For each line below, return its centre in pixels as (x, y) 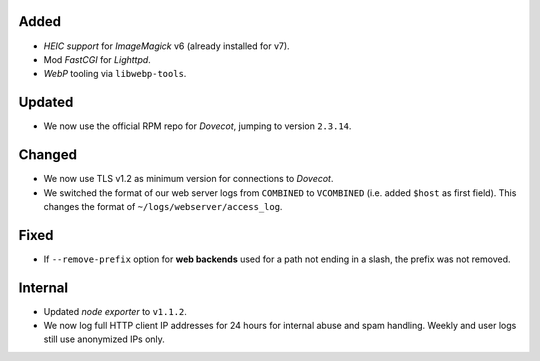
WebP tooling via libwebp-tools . (115, 74)
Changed (47, 155)
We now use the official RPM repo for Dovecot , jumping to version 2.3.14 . (197, 126)
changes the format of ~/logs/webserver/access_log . (163, 206)
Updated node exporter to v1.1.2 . (115, 311)
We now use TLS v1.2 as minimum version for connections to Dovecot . (188, 179)
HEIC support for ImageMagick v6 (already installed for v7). (166, 46)
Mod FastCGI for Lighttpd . (97, 59)
